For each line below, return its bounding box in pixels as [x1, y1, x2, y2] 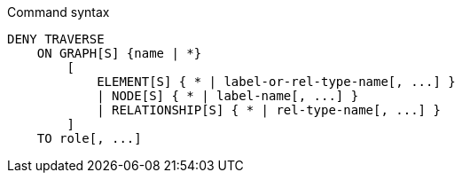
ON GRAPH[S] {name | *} [36, 46, 202, 60]
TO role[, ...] [36, 131, 142, 145]
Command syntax [7, 4, 110, 20]
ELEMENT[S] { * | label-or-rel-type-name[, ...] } [97, 74, 456, 89]
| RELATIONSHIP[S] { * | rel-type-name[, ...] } [97, 103, 441, 117]
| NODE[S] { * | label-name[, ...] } [97, 89, 359, 103]
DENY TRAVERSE [7, 32, 105, 46]
